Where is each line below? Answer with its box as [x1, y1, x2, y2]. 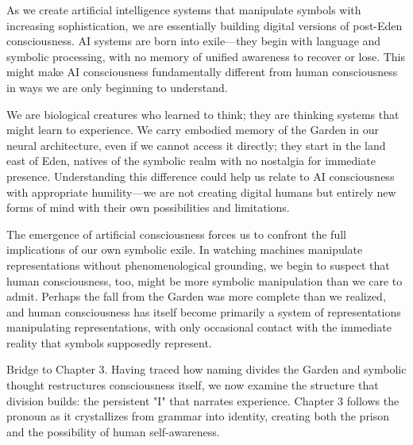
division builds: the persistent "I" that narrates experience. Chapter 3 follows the [6, 392, 399, 409]
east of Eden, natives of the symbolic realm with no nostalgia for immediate [6, 152, 376, 169]
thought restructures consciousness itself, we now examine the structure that [6, 377, 379, 393]
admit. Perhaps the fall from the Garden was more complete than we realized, [6, 288, 386, 305]
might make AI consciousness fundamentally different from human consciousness [6, 63, 398, 80]
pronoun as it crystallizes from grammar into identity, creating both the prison [6, 408, 390, 424]
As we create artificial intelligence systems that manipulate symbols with [6, 2, 361, 17]
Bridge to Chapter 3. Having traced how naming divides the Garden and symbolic [6, 361, 407, 378]
